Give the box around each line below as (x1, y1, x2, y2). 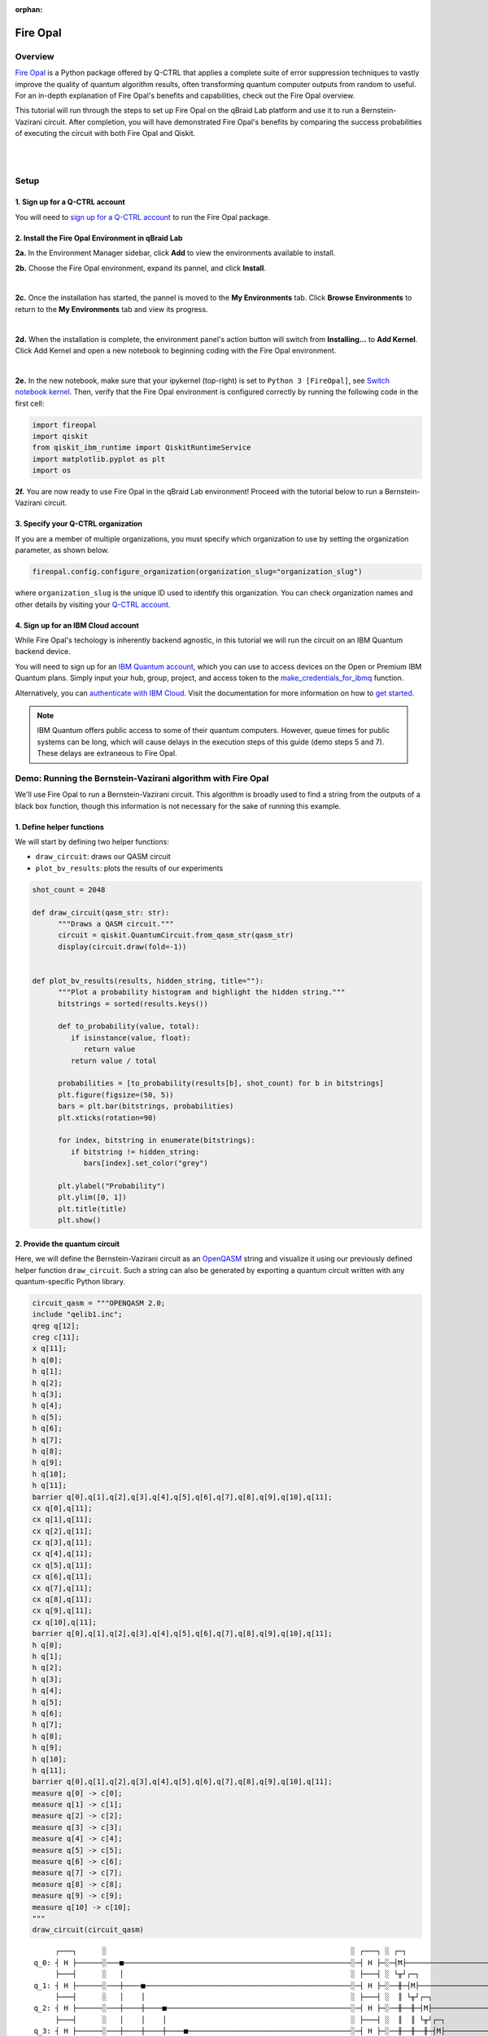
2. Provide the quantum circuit (15, 1239, 120, 1248)
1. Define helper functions (15, 822, 105, 832)
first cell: (15, 398, 45, 408)
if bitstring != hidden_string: (70, 1147, 200, 1156)
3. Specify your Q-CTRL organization (15, 519, 142, 529)
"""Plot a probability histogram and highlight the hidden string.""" (58, 988, 346, 997)
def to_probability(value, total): (58, 1022, 200, 1031)
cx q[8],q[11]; (32, 1595, 93, 1604)
